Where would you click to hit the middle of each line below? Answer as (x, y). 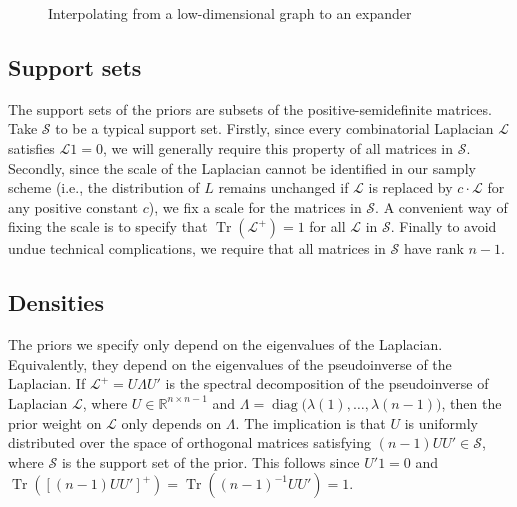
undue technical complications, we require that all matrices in (197, 248)
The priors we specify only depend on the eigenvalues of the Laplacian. (225, 344)
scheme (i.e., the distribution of (104, 187)
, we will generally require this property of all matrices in (278, 147)
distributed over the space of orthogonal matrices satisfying (189, 442)
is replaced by (410, 187)
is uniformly (441, 422)
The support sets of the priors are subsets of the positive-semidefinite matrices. (250, 108)
